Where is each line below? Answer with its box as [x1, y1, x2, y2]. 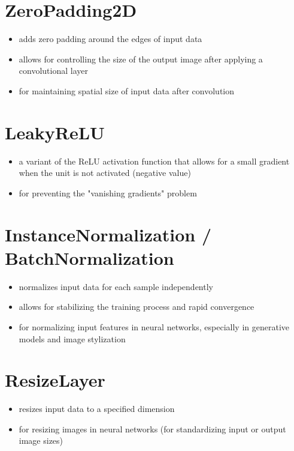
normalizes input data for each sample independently [19, 280, 213, 292]
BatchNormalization [5, 245, 174, 270]
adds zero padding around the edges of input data [19, 32, 202, 45]
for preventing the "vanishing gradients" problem [19, 186, 197, 199]
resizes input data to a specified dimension [19, 402, 175, 415]
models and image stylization [19, 332, 126, 345]
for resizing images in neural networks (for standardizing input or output [19, 422, 286, 435]
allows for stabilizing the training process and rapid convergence [19, 300, 254, 313]
